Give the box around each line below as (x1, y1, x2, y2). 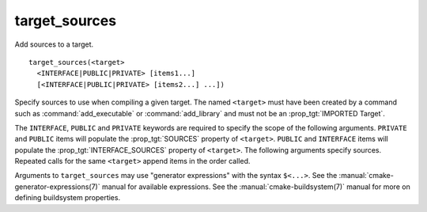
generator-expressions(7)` (14, 182, 100, 191)
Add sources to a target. (14, 40, 94, 49)
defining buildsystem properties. (14, 193, 121, 203)
